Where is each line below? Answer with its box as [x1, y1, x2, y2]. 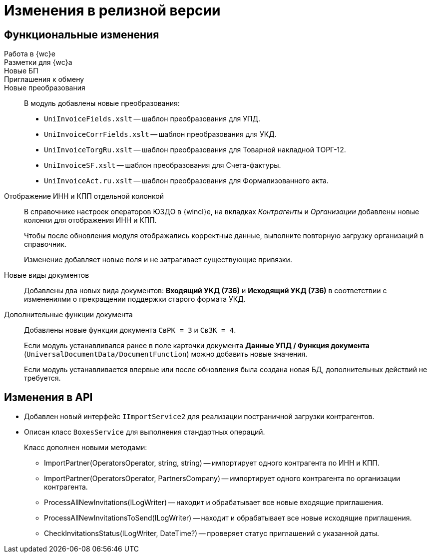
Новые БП [4, 66, 38, 75]
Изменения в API [4, 391, 93, 404]
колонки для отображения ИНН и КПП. [24, 216, 157, 225]
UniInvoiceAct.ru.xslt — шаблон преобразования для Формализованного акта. [44, 176, 329, 185]
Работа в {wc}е [4, 49, 55, 58]
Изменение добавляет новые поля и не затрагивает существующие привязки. [24, 255, 292, 264]
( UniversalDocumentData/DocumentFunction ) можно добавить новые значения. [24, 350, 308, 359]
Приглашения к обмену [4, 75, 84, 84]
